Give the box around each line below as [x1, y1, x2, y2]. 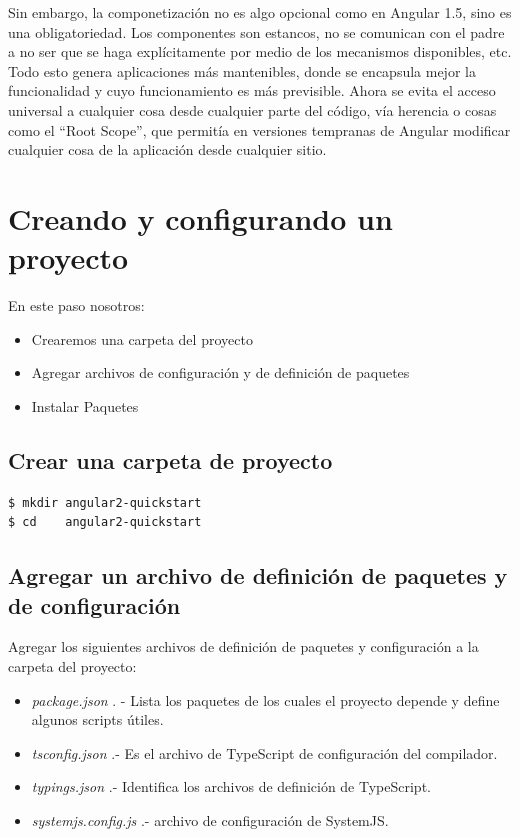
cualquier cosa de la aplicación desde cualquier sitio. [8, 139, 327, 160]
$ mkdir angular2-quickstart [8, 495, 202, 510]
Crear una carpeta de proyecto [8, 444, 333, 475]
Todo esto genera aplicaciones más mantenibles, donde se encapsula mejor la [8, 60, 476, 81]
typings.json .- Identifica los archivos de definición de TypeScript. [31, 776, 431, 797]
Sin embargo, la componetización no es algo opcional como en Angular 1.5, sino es [8, 2, 512, 22]
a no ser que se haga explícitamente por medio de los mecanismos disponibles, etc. [8, 41, 512, 62]
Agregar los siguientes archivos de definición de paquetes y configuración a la [8, 636, 479, 657]
